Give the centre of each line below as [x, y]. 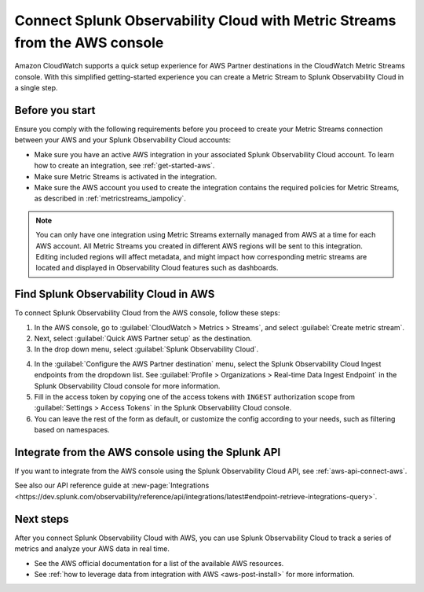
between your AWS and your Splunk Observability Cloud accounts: [123, 140]
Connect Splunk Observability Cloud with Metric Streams [205, 20]
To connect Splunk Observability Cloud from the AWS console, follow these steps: [147, 313]
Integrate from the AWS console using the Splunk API [148, 452]
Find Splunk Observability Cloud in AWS [115, 294]
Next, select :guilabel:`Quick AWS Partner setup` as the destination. [143, 339]
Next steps [42, 519]
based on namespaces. [72, 430]
